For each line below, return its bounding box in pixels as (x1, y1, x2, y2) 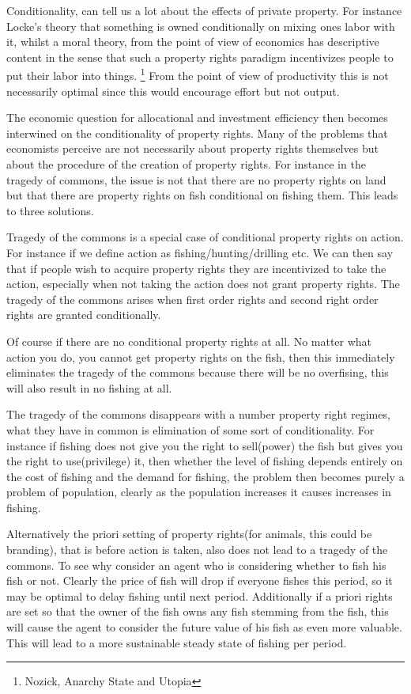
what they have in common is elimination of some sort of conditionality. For (6, 421, 375, 438)
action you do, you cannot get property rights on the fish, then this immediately (6, 348, 395, 365)
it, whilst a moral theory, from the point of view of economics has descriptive (6, 33, 379, 50)
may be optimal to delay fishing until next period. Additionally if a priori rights (6, 587, 393, 604)
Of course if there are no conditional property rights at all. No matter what (6, 332, 372, 349)
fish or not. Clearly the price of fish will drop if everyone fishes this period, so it (6, 572, 393, 589)
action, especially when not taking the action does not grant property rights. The (6, 275, 400, 292)
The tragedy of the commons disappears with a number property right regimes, (6, 406, 390, 423)
